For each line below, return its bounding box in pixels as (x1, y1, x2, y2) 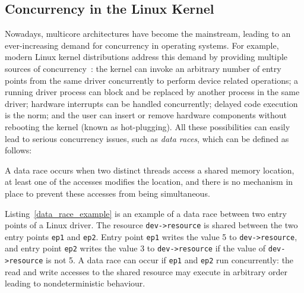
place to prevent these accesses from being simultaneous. (5, 187, 210, 199)
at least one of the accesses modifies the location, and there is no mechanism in (5, 175, 293, 188)
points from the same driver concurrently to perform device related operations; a (5, 74, 299, 86)
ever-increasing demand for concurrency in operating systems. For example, (5, 39, 279, 51)
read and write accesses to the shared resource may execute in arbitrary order (5, 265, 287, 278)
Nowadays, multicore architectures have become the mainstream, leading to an (5, 27, 291, 40)
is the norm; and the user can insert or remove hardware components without (5, 109, 287, 121)
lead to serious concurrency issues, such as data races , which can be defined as (5, 132, 289, 144)
